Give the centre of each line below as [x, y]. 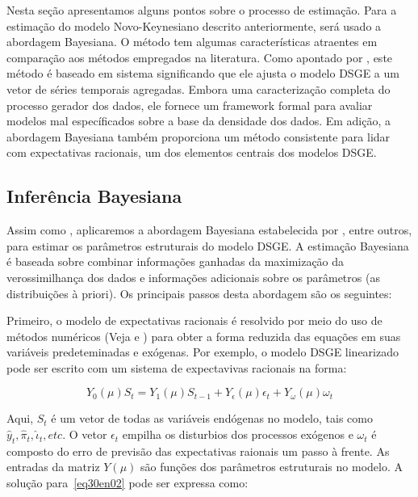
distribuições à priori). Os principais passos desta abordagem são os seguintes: [199, 293]
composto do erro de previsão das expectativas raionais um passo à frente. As [198, 451]
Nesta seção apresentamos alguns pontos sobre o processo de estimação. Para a [202, 10]
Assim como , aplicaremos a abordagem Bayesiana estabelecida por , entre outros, [209, 230]
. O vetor [85, 434]
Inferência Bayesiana [94, 196]
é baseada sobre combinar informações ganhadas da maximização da [176, 261]
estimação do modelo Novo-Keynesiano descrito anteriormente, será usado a [194, 25]
